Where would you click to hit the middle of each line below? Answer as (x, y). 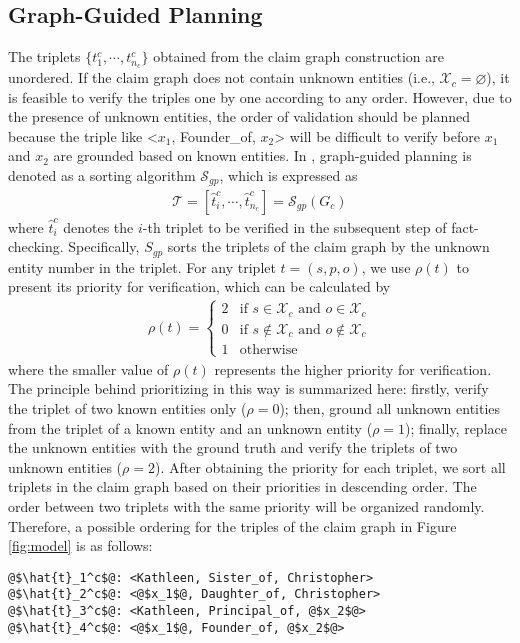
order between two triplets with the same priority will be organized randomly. (246, 506)
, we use (386, 266)
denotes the (98, 226)
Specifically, (104, 246)
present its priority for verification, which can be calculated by (199, 286)
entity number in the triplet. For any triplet (142, 266)
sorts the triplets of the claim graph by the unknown (328, 246)
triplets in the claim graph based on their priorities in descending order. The (242, 486)
